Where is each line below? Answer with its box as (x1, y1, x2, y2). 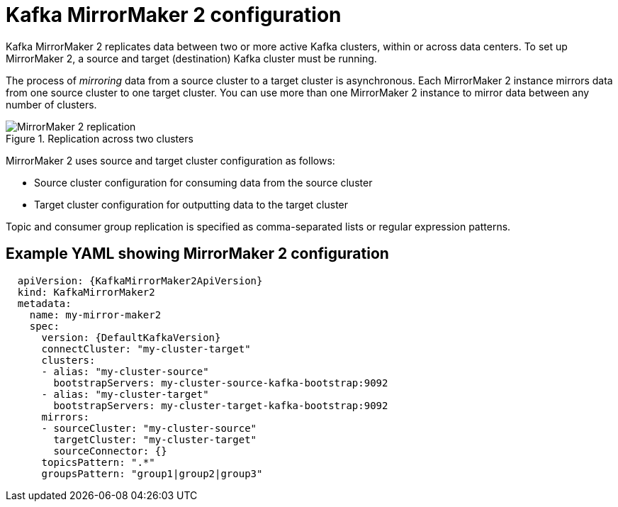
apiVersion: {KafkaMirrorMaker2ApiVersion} (17, 274, 263, 286)
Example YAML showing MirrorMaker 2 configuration (6, 245, 389, 263)
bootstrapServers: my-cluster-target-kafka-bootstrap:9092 (53, 399, 388, 411)
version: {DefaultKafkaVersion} (41, 331, 221, 343)
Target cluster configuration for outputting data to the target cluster (34, 198, 349, 211)
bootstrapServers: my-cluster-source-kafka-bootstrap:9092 (53, 377, 388, 389)
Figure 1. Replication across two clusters (6, 132, 193, 145)
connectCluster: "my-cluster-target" (41, 342, 251, 355)
